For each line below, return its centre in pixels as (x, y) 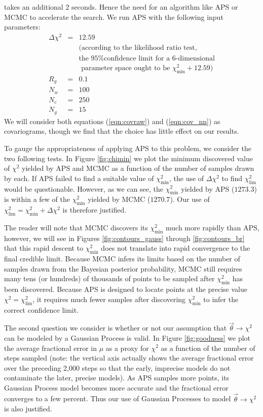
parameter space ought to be (126, 68)
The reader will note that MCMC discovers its (76, 227)
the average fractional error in (50, 348)
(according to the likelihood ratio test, (138, 48)
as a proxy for (127, 348)
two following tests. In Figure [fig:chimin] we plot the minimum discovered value (128, 158)
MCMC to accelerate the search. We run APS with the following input (114, 17)
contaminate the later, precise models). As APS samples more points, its (117, 378)
